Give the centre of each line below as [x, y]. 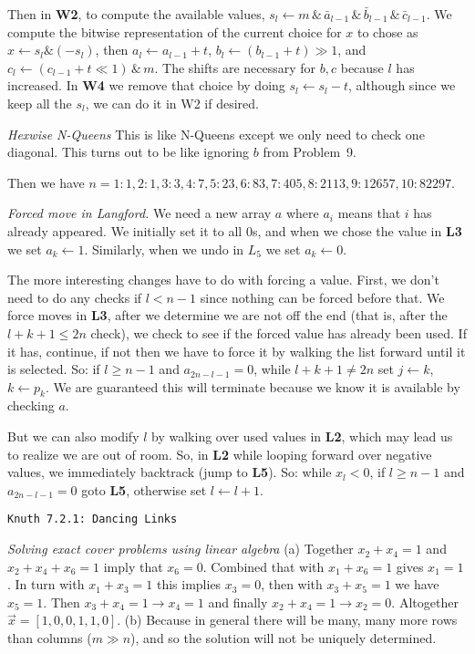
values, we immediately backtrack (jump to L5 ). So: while [170, 472]
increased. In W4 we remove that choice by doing [146, 85]
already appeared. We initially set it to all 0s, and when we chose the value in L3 [235, 230]
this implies [189, 584]
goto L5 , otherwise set [144, 489]
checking [31, 405]
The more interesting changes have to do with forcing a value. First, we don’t [223, 280]
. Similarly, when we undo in [164, 249]
